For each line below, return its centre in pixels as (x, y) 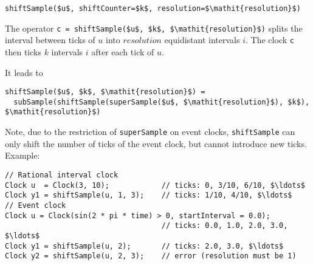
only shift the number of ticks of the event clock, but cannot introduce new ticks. (156, 143)
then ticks (23, 51)
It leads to (24, 72)
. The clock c (270, 40)
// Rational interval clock (62, 175)
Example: (22, 155)
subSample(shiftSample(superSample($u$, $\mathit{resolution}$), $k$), (162, 102)
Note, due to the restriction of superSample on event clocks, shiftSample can (150, 132)
